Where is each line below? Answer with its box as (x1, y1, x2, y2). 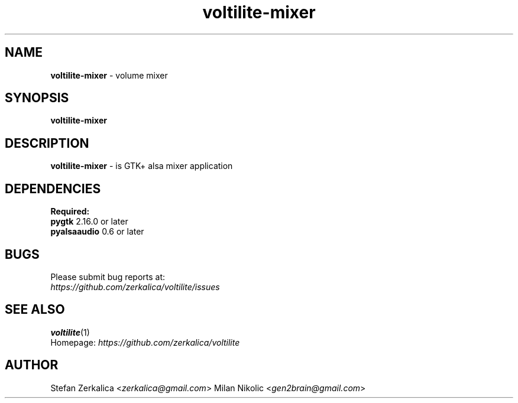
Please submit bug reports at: (50, 271, 166, 282)
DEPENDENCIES (5, 181, 101, 196)
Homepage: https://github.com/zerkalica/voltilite (50, 337, 240, 347)
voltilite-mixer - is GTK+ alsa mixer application (50, 161, 233, 171)
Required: (50, 206, 90, 217)
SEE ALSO (5, 302, 65, 317)
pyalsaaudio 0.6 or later (50, 226, 144, 237)
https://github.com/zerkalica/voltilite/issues (50, 281, 220, 292)
